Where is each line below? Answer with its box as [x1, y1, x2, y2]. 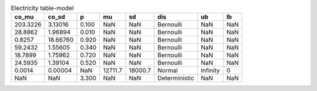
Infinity [200, 66, 220, 75]
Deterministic [157, 74, 195, 82]
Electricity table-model [11, 4, 74, 12]
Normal [157, 66, 178, 75]
